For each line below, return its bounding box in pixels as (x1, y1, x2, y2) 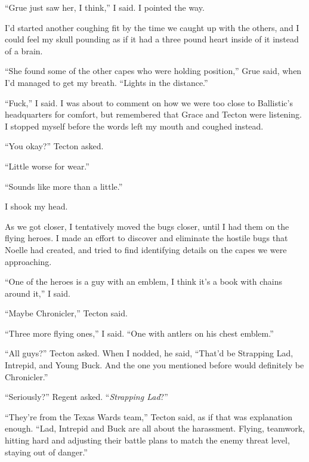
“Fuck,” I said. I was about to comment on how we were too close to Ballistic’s (5, 96, 293, 109)
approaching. (5, 255, 52, 267)
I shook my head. (5, 200, 68, 212)
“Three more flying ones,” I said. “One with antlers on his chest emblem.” (5, 327, 274, 339)
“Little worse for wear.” (5, 159, 89, 172)
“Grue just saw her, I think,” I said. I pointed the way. (5, 1, 205, 13)
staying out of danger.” (5, 445, 88, 458)
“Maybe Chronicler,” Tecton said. (5, 307, 128, 319)
